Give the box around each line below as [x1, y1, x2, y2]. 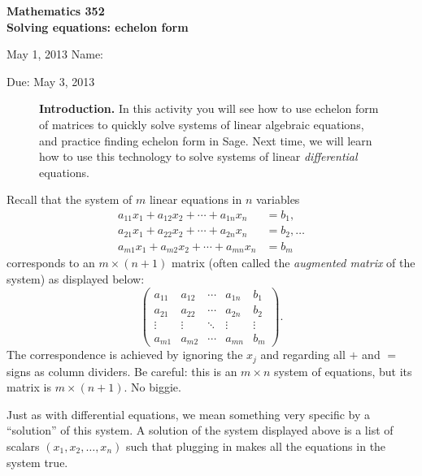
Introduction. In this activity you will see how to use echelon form [39, 100, 379, 117]
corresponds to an [7, 254, 95, 271]
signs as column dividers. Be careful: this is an [7, 362, 237, 379]
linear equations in [149, 191, 242, 208]
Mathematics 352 [7, 2, 105, 19]
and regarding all [260, 346, 346, 363]
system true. [7, 453, 68, 470]
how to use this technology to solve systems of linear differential [39, 148, 358, 165]
